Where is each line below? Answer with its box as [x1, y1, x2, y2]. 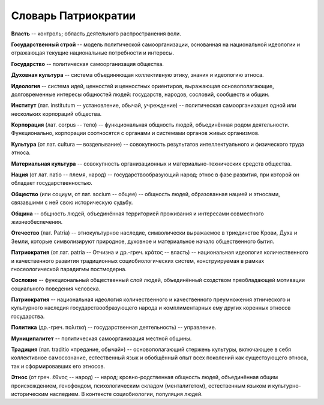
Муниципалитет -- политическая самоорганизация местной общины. [11, 335, 192, 342]
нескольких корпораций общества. [11, 110, 102, 117]
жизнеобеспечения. [11, 218, 63, 225]
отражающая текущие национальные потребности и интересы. [11, 49, 174, 56]
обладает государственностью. [11, 179, 93, 187]
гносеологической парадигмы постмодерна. [11, 265, 127, 272]
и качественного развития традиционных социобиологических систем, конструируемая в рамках [11, 257, 265, 264]
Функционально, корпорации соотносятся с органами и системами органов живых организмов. [11, 130, 260, 137]
